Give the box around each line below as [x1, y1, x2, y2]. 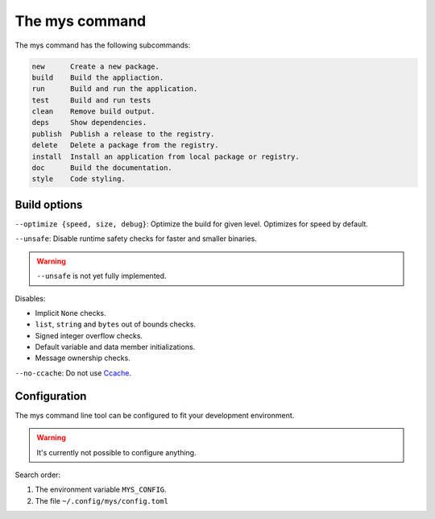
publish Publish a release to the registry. [31, 129, 215, 139]
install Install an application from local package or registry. [31, 152, 300, 161]
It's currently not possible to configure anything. [36, 447, 197, 457]
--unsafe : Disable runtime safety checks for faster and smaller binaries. [14, 234, 257, 243]
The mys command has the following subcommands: [14, 40, 191, 50]
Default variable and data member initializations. [35, 343, 196, 352]
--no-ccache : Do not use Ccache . [14, 367, 132, 378]
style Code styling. [31, 174, 126, 184]
